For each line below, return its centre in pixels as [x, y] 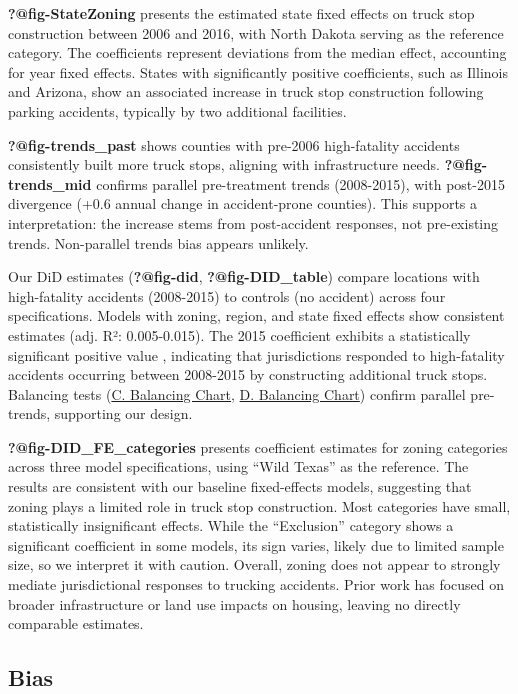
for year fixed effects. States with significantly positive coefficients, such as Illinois [258, 71]
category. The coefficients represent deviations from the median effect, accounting [257, 52]
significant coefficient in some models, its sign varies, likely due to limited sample [256, 544]
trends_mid [50, 183]
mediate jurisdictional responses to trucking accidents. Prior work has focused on [256, 584]
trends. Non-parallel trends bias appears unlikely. [158, 242]
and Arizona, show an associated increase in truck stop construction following [246, 91]
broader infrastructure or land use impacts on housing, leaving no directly [234, 603]
